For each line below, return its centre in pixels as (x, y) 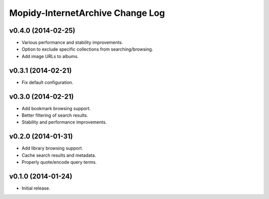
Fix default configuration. (48, 82)
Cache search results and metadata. (59, 155)
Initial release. (36, 188)
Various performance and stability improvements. (72, 43)
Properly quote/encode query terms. (59, 162)
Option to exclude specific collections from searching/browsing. (87, 49)
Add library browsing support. (52, 148)
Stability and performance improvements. (64, 122)
